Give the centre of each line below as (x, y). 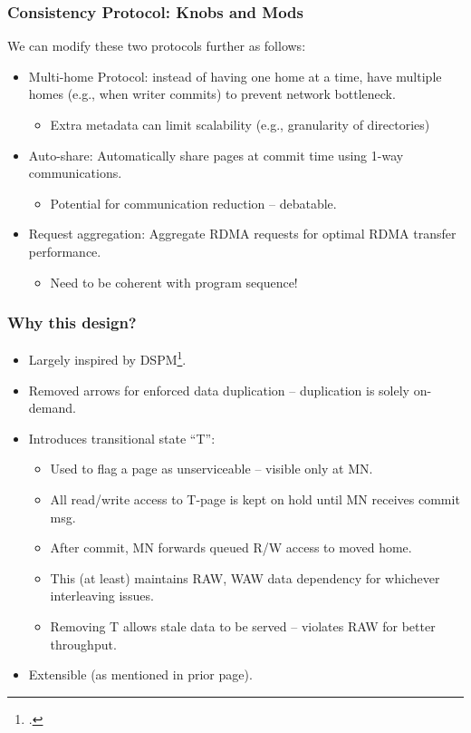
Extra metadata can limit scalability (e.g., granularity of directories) (240, 124)
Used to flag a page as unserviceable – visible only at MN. (211, 469)
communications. (75, 173)
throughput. (83, 644)
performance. (65, 251)
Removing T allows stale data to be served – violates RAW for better (243, 625)
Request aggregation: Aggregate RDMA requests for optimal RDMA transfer (242, 234)
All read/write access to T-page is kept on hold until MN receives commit (255, 499)
